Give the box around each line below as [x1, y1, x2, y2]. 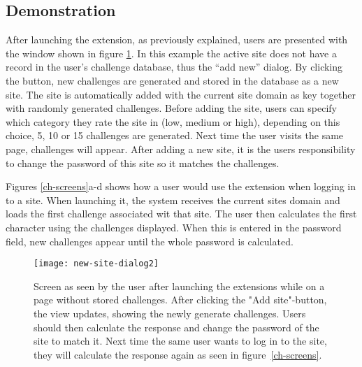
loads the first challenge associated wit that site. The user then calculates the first [6, 206, 357, 221]
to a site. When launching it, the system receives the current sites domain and [6, 192, 340, 207]
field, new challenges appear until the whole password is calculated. [6, 233, 294, 248]
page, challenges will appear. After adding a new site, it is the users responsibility [6, 141, 356, 156]
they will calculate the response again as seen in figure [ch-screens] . [34, 347, 322, 361]
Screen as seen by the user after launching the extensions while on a [34, 278, 325, 293]
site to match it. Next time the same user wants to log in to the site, [34, 333, 327, 348]
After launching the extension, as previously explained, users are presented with [6, 32, 348, 47]
